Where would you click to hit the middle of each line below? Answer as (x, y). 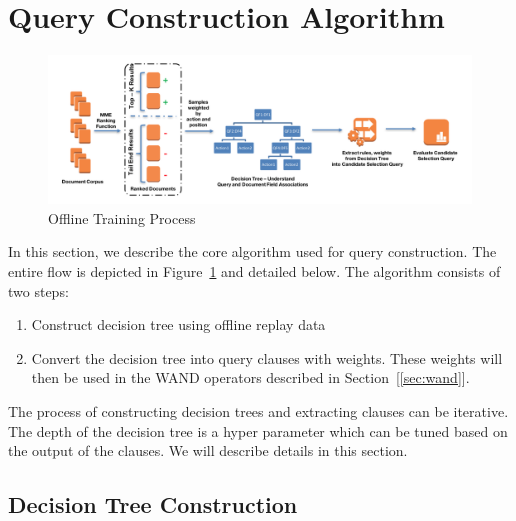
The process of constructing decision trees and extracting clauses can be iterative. (258, 410)
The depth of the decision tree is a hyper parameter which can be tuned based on (258, 430)
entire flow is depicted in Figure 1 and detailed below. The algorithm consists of (254, 270)
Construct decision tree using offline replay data (178, 324)
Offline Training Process (122, 217)
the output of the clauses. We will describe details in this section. (208, 450)
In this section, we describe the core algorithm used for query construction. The (252, 251)
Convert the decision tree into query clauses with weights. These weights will (267, 357)
